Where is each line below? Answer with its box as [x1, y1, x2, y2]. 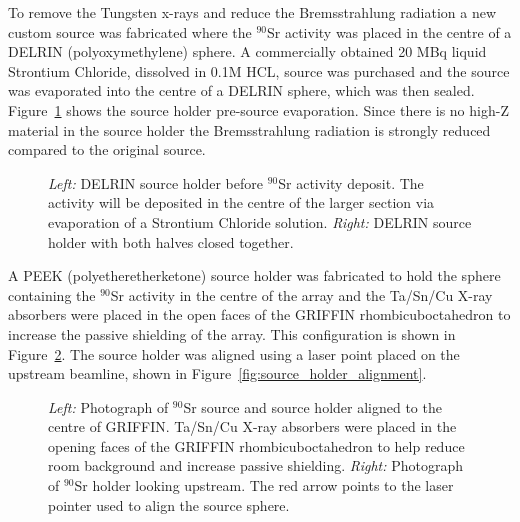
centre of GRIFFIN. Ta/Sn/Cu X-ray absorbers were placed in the [48, 416, 457, 437]
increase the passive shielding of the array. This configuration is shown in [8, 323, 456, 344]
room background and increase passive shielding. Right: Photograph [48, 455, 463, 476]
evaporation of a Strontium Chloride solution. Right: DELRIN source [48, 211, 472, 232]
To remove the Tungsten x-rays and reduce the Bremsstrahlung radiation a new [8, 2, 496, 22]
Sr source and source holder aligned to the [183, 396, 442, 417]
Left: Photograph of [48, 396, 169, 417]
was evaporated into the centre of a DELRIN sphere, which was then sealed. [8, 80, 475, 101]
